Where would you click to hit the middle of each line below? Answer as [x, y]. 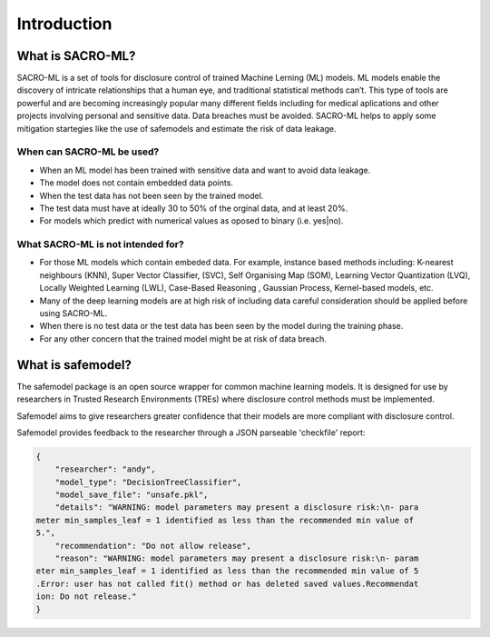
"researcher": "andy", [105, 469]
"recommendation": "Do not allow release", [153, 546]
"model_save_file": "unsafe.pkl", [132, 495]
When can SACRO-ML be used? [88, 152]
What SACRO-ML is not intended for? [101, 244]
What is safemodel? [74, 365]
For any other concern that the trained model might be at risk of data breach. [183, 338]
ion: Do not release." [86, 597]
